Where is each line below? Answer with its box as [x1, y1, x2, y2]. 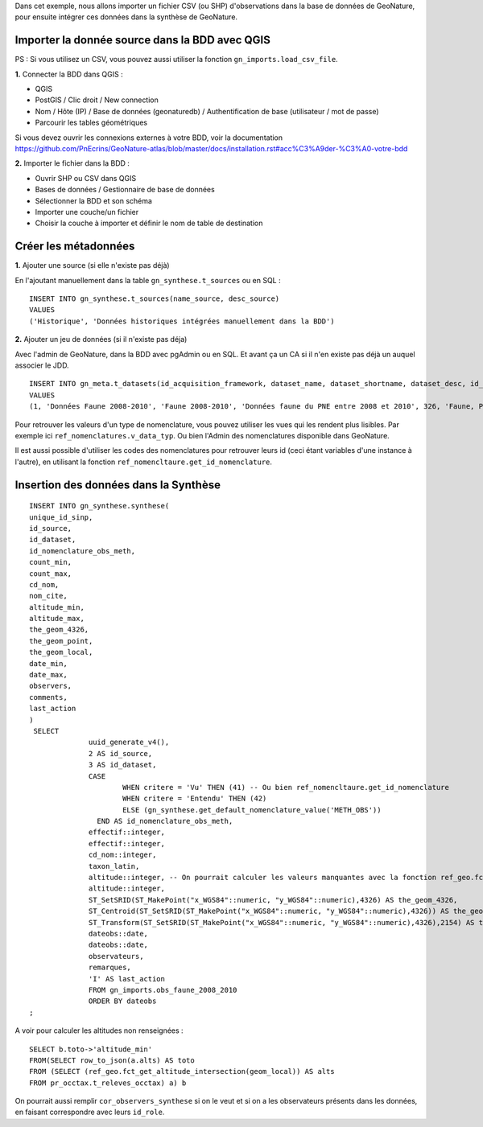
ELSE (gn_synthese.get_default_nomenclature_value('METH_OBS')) [122, 805, 382, 814]
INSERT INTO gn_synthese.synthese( [29, 501, 170, 511]
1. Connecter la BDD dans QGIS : [14, 69, 124, 79]
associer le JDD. [14, 360, 69, 370]
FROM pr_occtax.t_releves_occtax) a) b [29, 1078, 187, 1088]
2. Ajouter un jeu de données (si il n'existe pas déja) [14, 335, 188, 344]
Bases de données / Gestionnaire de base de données [35, 185, 215, 195]
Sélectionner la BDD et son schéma [35, 195, 153, 205]
